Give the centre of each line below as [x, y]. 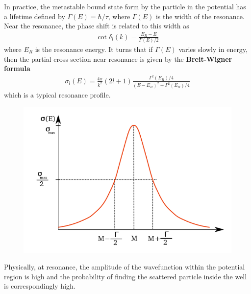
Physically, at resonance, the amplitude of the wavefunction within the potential [125, 267]
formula [17, 68]
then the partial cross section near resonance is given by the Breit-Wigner [118, 59]
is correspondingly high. [40, 286]
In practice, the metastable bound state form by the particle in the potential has [125, 6]
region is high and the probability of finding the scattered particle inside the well [125, 276]
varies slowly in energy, [213, 49]
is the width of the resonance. [200, 16]
